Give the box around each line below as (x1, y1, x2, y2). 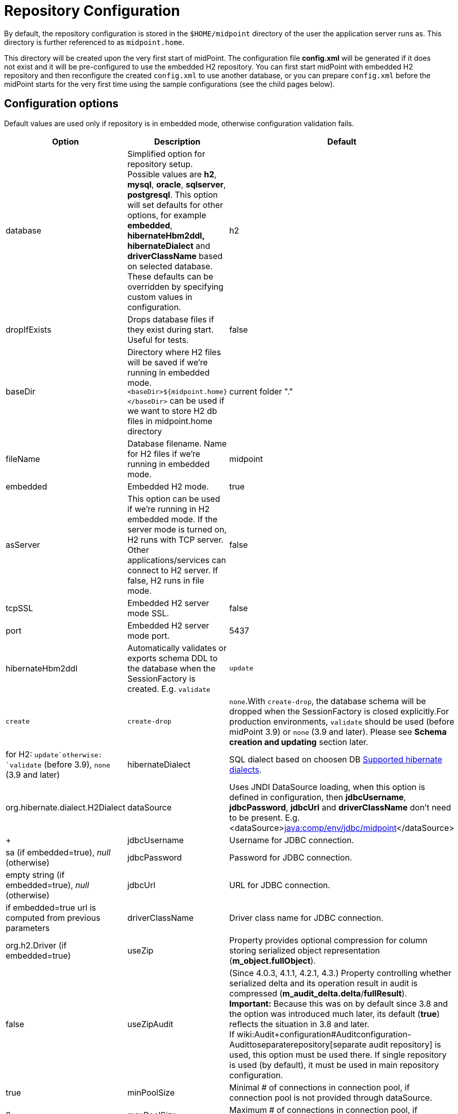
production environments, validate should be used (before (229, 716, 454, 727)
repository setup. (127, 158, 193, 169)
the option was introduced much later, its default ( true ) (229, 1008, 440, 1019)
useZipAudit (127, 1018, 174, 1029)
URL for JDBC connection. (229, 879, 330, 890)
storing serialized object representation (229, 945, 380, 956)
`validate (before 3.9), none (6, 759, 110, 770)
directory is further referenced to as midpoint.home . (4, 37, 185, 47)
